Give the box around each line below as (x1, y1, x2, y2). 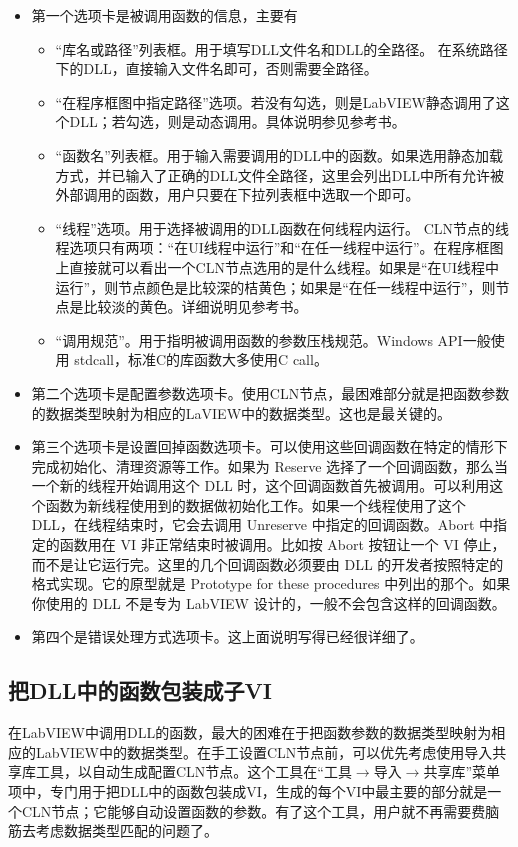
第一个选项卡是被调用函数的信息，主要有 (31, 5, 298, 25)
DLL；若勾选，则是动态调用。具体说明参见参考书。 (69, 111, 406, 132)
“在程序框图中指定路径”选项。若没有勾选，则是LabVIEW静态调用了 (55, 91, 496, 112)
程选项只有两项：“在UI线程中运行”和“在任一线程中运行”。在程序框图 (55, 237, 504, 258)
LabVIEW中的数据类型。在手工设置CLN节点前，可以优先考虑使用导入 (35, 741, 493, 762)
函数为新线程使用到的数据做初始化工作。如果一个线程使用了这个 (45, 494, 466, 515)
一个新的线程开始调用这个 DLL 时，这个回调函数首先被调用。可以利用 (31, 475, 490, 496)
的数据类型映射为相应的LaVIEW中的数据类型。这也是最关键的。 (31, 402, 452, 423)
